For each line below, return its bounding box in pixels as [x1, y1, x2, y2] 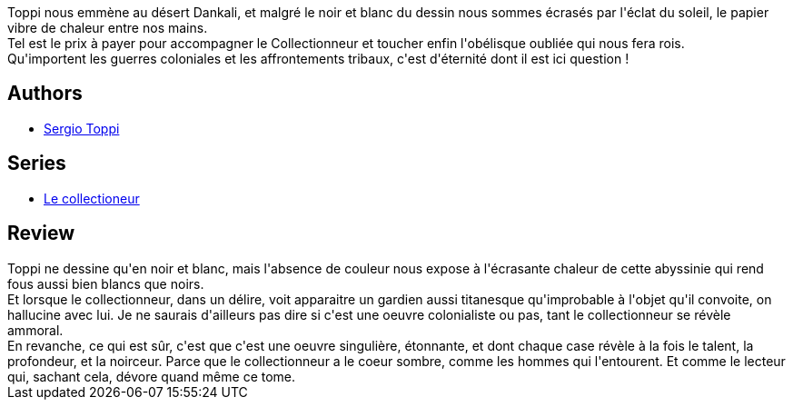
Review [7, 222, 75, 245]
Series [7, 152, 66, 175]
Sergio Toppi [44, 120, 120, 136]
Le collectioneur [44, 190, 140, 206]
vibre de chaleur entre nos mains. [7, 20, 208, 35]
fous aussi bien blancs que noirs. [7, 275, 204, 292]
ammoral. [7, 322, 64, 338]
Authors [7, 82, 83, 105]
